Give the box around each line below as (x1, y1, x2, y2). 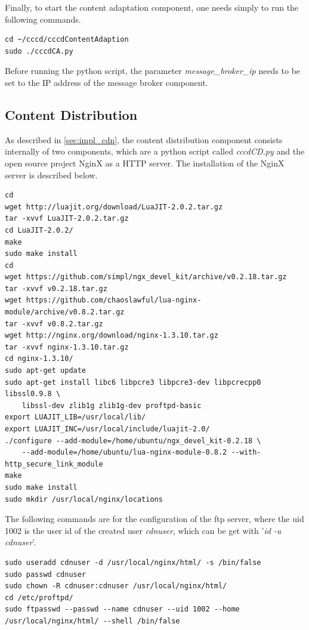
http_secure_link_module (5, 459, 103, 468)
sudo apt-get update (5, 366, 86, 375)
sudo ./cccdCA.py (5, 47, 73, 55)
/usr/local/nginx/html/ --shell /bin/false (5, 616, 180, 625)
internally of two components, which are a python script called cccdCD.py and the (5, 145, 305, 157)
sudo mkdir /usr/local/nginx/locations (5, 495, 163, 504)
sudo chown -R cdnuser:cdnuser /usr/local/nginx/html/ (5, 582, 227, 591)
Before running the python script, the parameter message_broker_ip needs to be (5, 64, 301, 77)
